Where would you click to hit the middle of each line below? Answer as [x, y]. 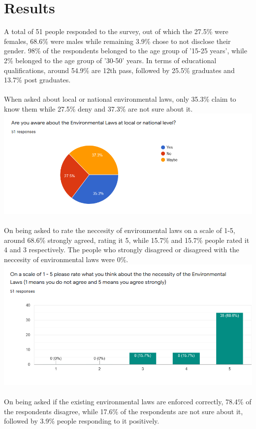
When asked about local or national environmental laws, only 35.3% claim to [120, 99]
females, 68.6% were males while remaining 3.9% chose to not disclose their [117, 41]
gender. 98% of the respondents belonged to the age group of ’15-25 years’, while [126, 51]
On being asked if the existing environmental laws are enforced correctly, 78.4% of [128, 402]
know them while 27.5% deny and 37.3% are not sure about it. [98, 108]
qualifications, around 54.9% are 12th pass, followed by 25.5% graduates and [119, 70]
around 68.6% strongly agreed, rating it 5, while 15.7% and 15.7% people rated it [127, 240]
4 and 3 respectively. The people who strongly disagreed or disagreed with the [122, 250]
